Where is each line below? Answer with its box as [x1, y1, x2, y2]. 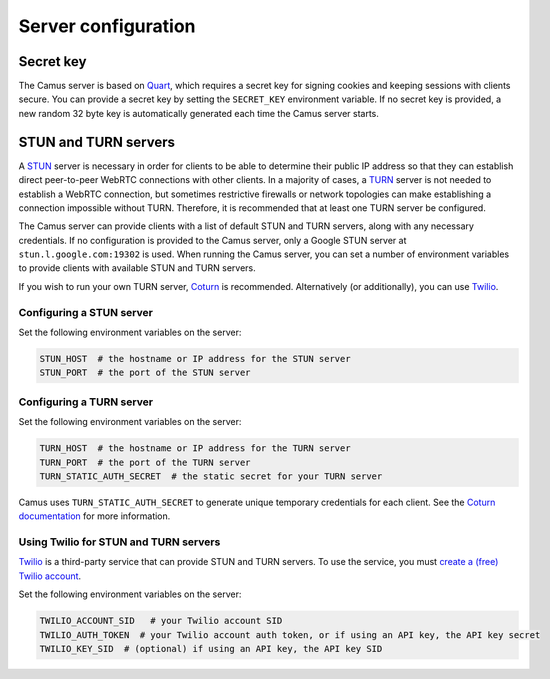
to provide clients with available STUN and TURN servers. [18, 262, 257, 274]
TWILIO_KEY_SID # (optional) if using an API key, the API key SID [39, 643, 383, 654]
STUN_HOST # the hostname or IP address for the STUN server [39, 353, 351, 364]
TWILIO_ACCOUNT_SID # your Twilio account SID [39, 615, 283, 627]
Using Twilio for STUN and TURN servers [18, 535, 221, 549]
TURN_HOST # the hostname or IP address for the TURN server [39, 443, 351, 454]
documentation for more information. [18, 510, 171, 522]
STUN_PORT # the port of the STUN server [39, 367, 251, 379]
